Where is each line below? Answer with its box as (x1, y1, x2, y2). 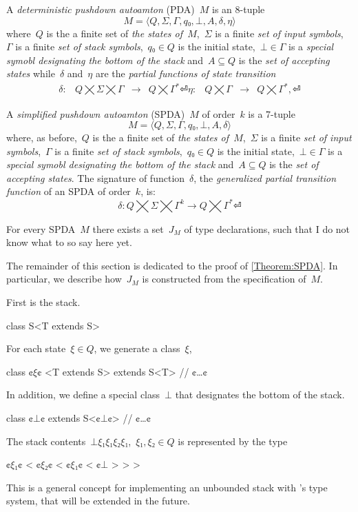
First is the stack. (6, 294, 81, 309)
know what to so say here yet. (6, 235, 132, 249)
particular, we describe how (6, 272, 122, 286)
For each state (6, 341, 66, 356)
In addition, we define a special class (6, 387, 160, 402)
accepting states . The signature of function (6, 170, 185, 185)
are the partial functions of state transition (95, 66, 276, 81)
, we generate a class (94, 341, 180, 356)
